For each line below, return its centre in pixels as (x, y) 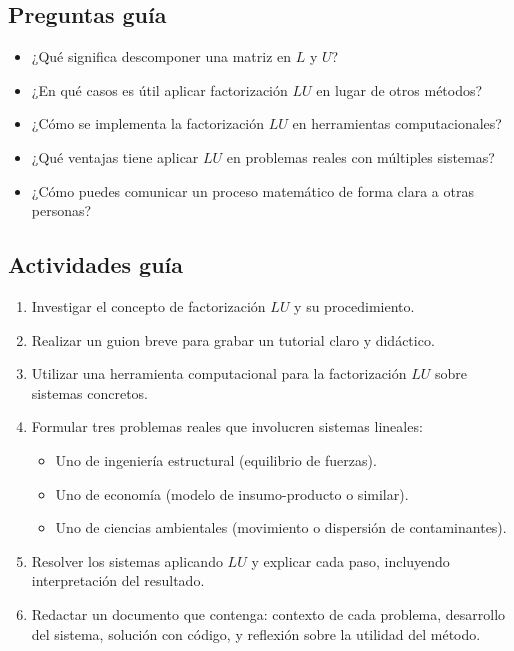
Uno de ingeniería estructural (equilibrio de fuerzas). (216, 459)
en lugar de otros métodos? (399, 89)
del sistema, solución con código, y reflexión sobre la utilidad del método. (256, 633)
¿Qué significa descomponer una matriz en (161, 56)
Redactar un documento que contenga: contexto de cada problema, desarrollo (268, 613)
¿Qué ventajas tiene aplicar (115, 156)
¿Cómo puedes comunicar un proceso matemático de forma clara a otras (252, 190)
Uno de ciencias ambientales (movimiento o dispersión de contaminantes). (281, 527)
